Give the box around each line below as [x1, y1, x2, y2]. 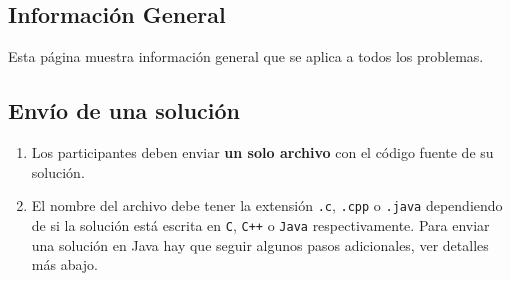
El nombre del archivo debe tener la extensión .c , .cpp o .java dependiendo [31, 195, 503, 216]
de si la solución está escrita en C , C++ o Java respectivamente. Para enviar [31, 214, 490, 235]
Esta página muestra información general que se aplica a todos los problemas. [8, 46, 484, 67]
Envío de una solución [8, 95, 240, 126]
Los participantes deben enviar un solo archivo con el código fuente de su [31, 142, 494, 162]
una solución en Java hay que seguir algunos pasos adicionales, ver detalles [31, 234, 489, 255]
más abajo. [31, 254, 98, 275]
